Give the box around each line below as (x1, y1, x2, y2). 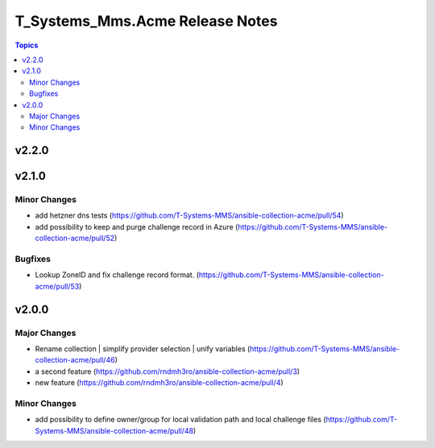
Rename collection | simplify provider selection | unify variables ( (35, 343, 251, 354)
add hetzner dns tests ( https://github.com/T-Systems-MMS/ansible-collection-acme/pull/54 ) (35, 210, 344, 221)
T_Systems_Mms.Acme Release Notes (14, 12, 278, 30)
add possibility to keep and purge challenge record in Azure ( (35, 222, 238, 231)
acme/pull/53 (35, 281, 80, 291)
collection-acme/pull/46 (35, 355, 116, 365)
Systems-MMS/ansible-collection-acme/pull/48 (35, 425, 193, 435)
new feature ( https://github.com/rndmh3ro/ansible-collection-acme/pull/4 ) (35, 378, 284, 388)
